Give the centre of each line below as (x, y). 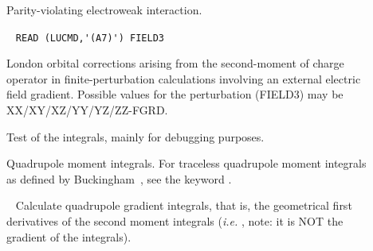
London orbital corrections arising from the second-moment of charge (175, 63)
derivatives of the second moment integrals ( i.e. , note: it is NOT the (175, 221)
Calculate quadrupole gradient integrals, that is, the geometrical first (184, 205)
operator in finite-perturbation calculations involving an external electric (184, 78)
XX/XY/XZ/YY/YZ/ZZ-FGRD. (87, 110)
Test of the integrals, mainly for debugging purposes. (135, 136)
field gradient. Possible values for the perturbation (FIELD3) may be (175, 94)
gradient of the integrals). (69, 236)
